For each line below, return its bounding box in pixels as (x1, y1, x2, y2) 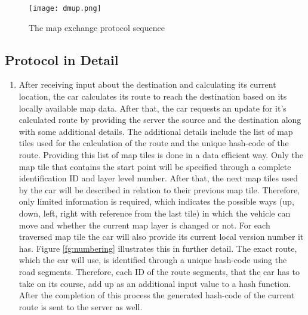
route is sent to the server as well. (19, 300, 143, 313)
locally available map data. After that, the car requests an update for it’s (19, 101, 287, 114)
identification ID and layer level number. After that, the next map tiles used (19, 172, 298, 184)
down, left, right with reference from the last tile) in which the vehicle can (19, 206, 291, 219)
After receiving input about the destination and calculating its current (19, 78, 276, 91)
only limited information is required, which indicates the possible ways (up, (19, 195, 294, 208)
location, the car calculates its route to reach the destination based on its (19, 90, 287, 103)
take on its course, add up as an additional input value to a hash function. (19, 277, 291, 289)
